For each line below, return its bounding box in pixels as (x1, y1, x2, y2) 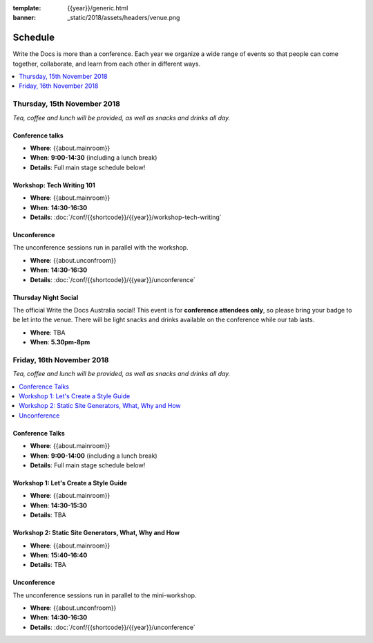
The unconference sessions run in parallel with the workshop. (12, 243, 189, 252)
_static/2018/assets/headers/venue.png (67, 14, 180, 22)
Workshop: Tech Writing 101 (12, 180, 96, 189)
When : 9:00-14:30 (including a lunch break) (30, 153, 157, 162)
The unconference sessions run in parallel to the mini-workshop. (12, 591, 197, 599)
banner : (12, 14, 37, 22)
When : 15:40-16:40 (30, 550, 88, 559)
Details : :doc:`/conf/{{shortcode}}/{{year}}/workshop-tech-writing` (30, 213, 222, 221)
